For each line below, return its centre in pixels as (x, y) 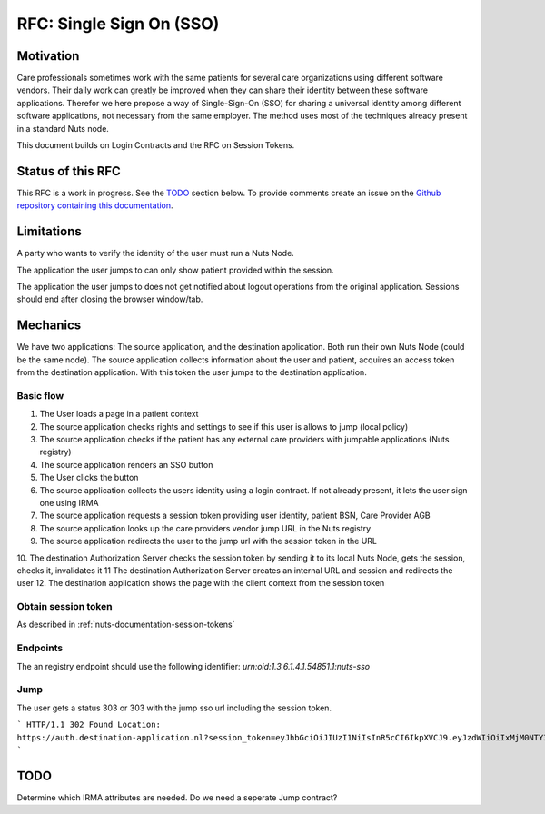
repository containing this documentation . (95, 205)
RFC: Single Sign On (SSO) (118, 24)
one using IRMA (69, 502)
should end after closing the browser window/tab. (110, 299)
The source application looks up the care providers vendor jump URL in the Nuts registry (205, 528)
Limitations (49, 232)
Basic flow (40, 395)
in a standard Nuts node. (63, 128)
